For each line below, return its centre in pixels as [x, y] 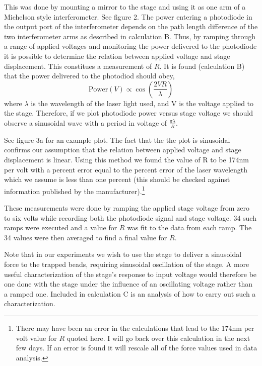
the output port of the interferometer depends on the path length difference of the [131, 26]
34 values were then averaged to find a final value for [86, 237]
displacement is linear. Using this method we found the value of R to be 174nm [126, 159]
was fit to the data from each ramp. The [189, 227]
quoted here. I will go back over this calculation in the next [158, 338]
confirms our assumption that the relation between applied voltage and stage [123, 150]
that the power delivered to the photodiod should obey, [89, 76]
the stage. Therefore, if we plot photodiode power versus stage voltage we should [129, 113]
